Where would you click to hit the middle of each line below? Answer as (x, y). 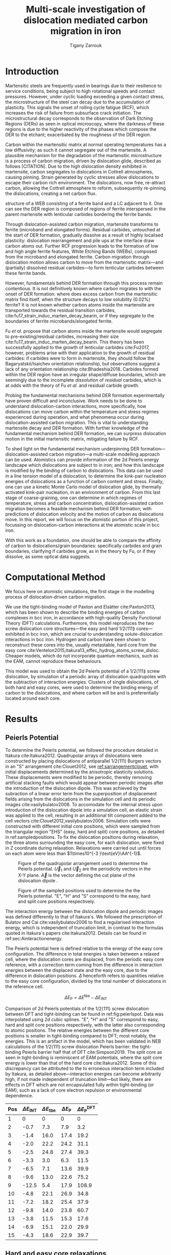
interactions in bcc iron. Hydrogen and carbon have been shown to (76, 639)
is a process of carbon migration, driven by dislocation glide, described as (83, 161)
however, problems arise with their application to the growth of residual (80, 353)
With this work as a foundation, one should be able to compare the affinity (83, 540)
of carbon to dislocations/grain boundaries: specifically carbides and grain (84, 546)
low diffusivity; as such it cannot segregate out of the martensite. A (76, 150)
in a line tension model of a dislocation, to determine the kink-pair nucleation (86, 476)
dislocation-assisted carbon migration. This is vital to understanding (77, 422)
